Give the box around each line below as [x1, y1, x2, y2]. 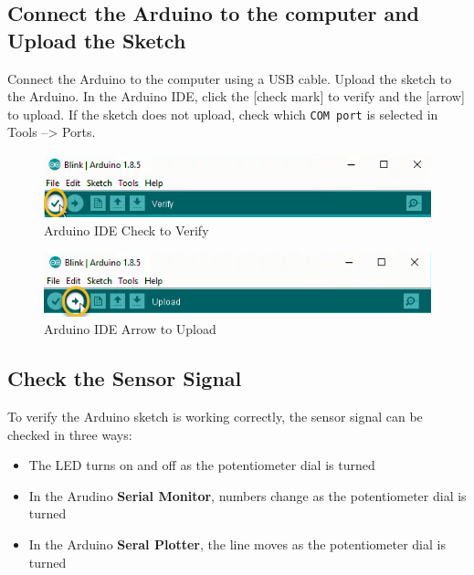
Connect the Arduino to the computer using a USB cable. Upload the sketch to [7, 68, 452, 88]
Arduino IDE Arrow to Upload [44, 319, 216, 339]
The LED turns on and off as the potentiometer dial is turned [28, 455, 375, 475]
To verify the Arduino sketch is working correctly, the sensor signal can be [7, 406, 423, 425]
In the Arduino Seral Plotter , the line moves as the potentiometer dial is [28, 534, 446, 553]
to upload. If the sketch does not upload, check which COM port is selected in [7, 104, 438, 123]
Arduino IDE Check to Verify [44, 220, 209, 239]
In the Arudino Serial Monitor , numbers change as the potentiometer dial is [28, 486, 467, 505]
